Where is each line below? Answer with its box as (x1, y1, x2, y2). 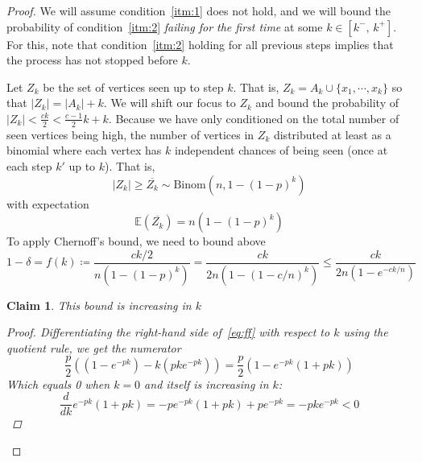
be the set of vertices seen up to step (43, 78, 224, 95)
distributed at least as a (273, 126, 391, 142)
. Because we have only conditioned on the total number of (108, 109, 399, 126)
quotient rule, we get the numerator (6, 339, 181, 356)
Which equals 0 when (6, 375, 110, 392)
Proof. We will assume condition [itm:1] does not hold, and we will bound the (6, 2, 391, 19)
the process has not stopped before (6, 52, 178, 68)
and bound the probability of (255, 94, 399, 111)
